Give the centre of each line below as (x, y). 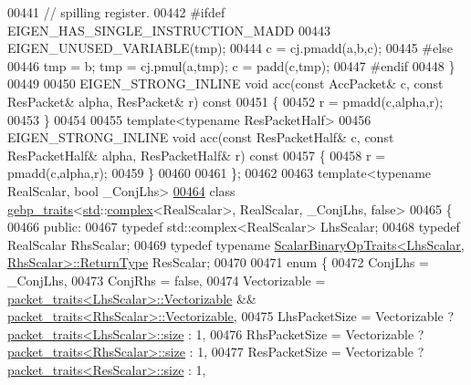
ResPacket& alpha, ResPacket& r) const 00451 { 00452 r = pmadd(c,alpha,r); (225, 101)
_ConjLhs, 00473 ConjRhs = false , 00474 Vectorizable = (167, 280)
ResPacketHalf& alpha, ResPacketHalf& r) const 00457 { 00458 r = (197, 155)
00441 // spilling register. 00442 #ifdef (116, 12)
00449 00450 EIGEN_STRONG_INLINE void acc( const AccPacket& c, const (225, 83)
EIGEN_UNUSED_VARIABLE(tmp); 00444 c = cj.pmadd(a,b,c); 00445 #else (230, 48)
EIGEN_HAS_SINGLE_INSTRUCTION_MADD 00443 (169, 30)
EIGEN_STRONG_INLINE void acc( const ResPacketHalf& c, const (201, 137)
